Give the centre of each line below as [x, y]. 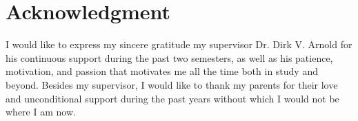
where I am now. [41, 112]
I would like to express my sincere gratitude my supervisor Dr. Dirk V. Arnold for [179, 44]
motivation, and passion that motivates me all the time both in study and [162, 71]
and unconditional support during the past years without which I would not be [172, 98]
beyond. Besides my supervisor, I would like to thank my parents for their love [172, 84]
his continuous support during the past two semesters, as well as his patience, [169, 57]
